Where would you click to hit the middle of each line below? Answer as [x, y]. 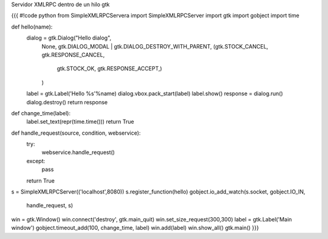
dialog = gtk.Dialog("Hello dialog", [69, 38]
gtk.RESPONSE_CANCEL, [73, 55]
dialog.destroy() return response [67, 102]
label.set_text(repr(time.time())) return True [80, 122]
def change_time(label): [41, 113]
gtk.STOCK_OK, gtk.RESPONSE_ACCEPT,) [109, 69]
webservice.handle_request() [78, 152]
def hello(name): [32, 27]
